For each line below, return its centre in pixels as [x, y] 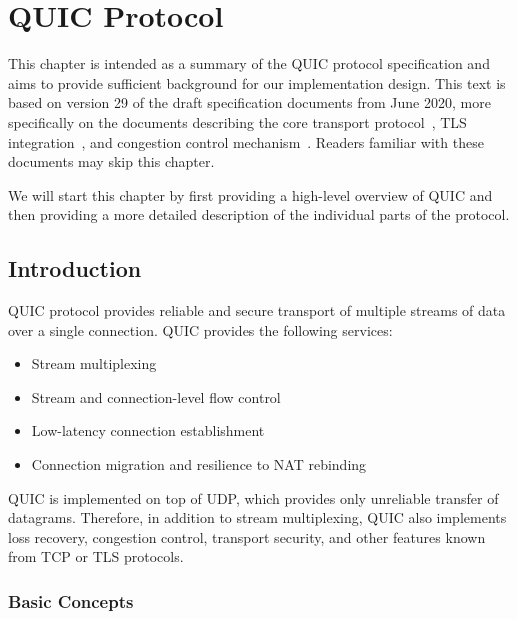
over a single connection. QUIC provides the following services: [200, 329]
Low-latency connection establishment [148, 430]
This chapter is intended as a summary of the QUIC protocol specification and [249, 63]
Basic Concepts [71, 600]
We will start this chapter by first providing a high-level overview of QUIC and [250, 194]
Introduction [75, 268]
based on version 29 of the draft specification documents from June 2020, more [249, 102]
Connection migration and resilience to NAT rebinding [199, 464]
